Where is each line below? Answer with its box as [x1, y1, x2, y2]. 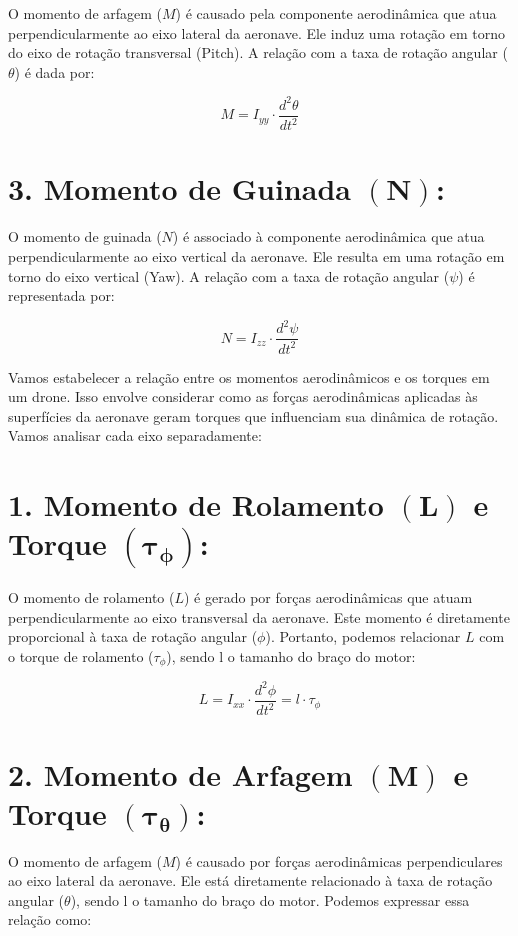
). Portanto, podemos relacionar [265, 626, 461, 647]
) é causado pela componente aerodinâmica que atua [175, 3, 497, 23]
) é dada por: [14, 61, 95, 82]
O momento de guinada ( [8, 226, 162, 247]
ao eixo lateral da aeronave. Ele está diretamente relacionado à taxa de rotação [8, 870, 493, 891]
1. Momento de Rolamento [8, 484, 384, 525]
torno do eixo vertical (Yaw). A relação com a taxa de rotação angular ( [8, 265, 450, 286]
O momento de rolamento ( [8, 587, 175, 608]
